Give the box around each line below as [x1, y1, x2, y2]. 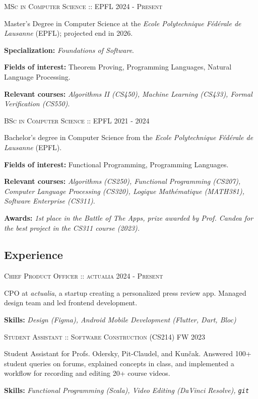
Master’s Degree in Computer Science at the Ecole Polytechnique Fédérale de [4, 18, 241, 28]
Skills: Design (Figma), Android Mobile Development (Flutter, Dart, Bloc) [4, 314, 236, 325]
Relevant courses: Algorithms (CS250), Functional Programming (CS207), [4, 176, 241, 186]
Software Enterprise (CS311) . [4, 195, 95, 206]
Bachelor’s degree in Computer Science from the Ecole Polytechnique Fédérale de [4, 132, 253, 143]
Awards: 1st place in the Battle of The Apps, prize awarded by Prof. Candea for [4, 212, 253, 223]
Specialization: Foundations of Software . [4, 44, 134, 55]
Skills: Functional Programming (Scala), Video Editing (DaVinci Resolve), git [4, 385, 249, 395]
